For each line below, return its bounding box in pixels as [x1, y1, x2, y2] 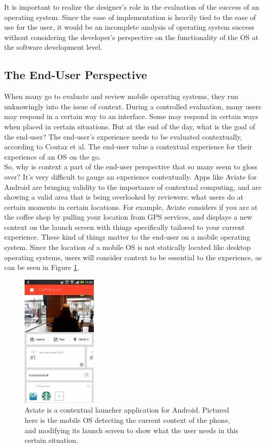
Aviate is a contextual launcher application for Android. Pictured [25, 404, 230, 415]
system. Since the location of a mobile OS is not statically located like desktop [4, 242, 251, 252]
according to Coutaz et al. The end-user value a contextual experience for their [4, 141, 253, 152]
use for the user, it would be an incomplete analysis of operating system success [4, 22, 255, 32]
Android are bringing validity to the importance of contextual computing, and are [4, 181, 261, 192]
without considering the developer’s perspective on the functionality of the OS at [4, 31, 259, 42]
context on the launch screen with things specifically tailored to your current [4, 221, 245, 232]
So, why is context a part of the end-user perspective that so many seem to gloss [4, 161, 258, 172]
